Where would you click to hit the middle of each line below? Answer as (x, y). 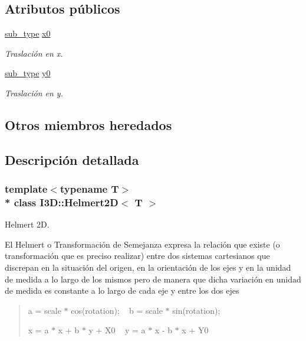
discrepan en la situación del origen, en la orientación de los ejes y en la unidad (148, 267)
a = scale (45, 310)
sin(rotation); (196, 310)
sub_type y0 (28, 73)
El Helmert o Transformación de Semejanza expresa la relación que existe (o (142, 244)
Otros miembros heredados (88, 124)
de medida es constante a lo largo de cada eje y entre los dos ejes (122, 290)
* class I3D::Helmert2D (62, 202)
